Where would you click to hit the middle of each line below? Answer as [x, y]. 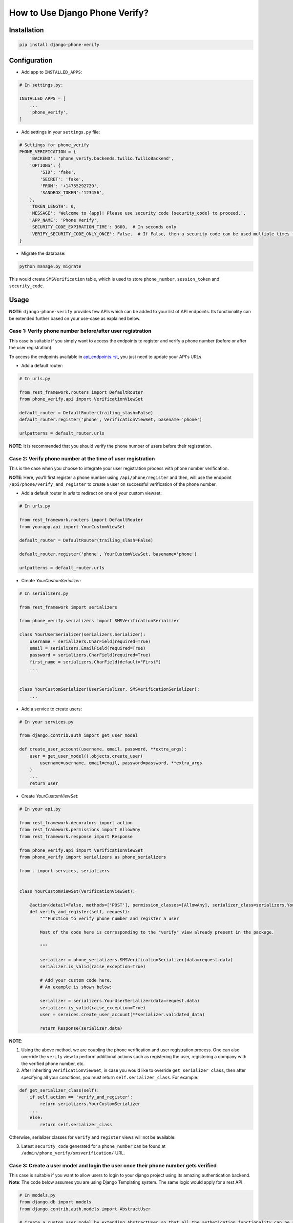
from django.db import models [55, 1202]
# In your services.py [46, 722]
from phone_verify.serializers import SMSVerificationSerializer [99, 621]
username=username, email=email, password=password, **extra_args [121, 763]
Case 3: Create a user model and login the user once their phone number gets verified [113, 1166]
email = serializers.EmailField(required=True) [88, 648]
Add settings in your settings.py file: [61, 132]
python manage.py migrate [50, 266]
